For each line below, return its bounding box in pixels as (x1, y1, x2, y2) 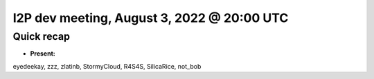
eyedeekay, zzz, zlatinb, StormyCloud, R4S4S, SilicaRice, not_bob (12, 62, 202, 70)
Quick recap (12, 30, 71, 43)
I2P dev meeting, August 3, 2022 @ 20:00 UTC (12, 10, 289, 25)
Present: (30, 49, 55, 58)
